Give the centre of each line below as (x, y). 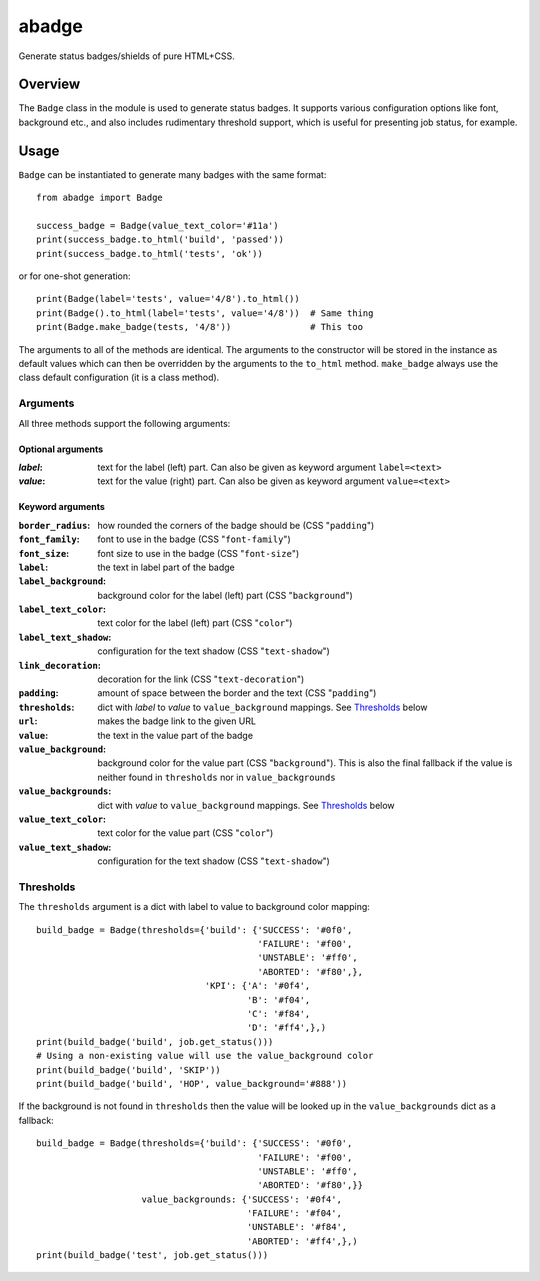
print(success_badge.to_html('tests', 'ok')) (150, 253)
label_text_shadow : (65, 637)
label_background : (62, 581)
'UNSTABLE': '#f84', (297, 1227)
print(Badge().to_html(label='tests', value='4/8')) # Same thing (205, 313)
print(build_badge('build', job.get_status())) (155, 1041)
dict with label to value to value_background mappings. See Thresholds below (263, 707)
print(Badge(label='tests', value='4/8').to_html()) (168, 299)
